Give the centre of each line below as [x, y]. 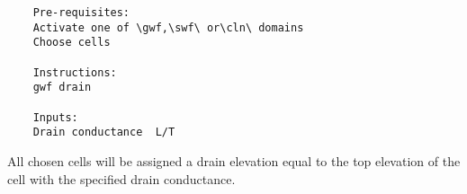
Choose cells [72, 43]
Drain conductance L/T [104, 132]
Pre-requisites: [81, 13]
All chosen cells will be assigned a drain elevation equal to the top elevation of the [234, 160]
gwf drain [62, 88]
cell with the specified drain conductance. [121, 178]
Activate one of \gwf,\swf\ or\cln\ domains [168, 27]
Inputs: [55, 117]
